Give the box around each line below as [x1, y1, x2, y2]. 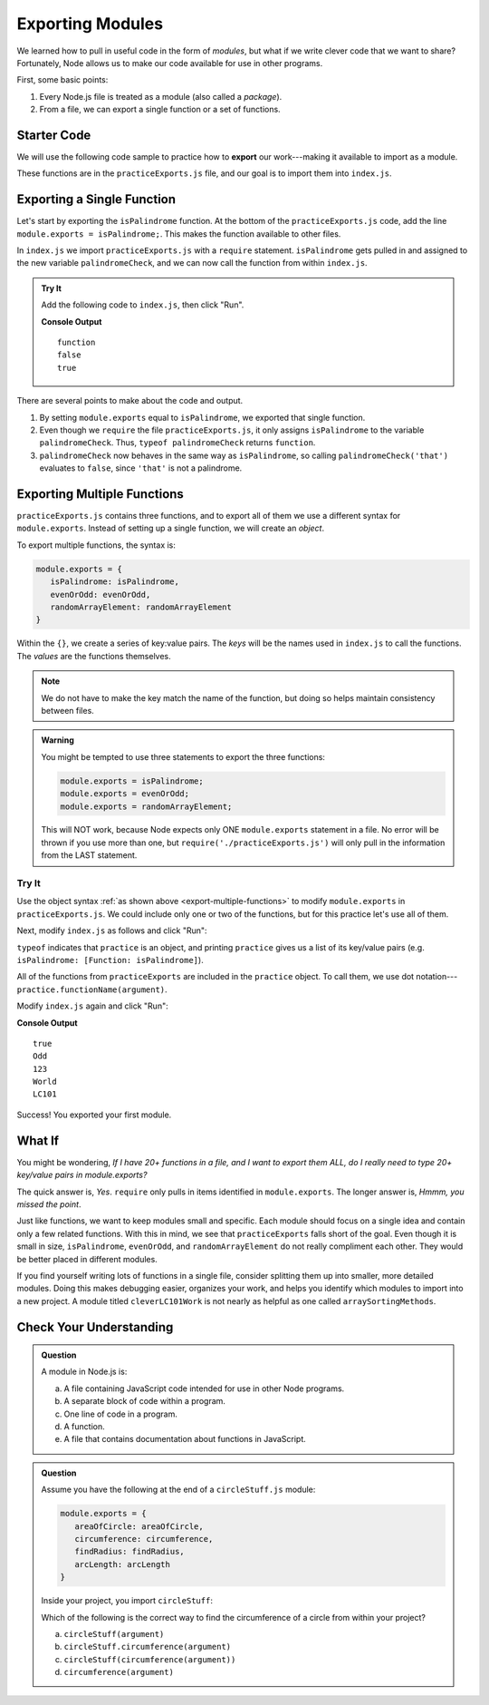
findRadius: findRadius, [73, 1546, 185, 1557]
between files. [41, 705, 94, 716]
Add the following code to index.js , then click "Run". [41, 299, 244, 310]
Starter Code [16, 127, 91, 142]
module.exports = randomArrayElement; [60, 801, 233, 812]
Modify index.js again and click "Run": [16, 1000, 168, 1011]
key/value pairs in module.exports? [16, 1170, 148, 1181]
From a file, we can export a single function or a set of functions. [39, 104, 281, 115]
